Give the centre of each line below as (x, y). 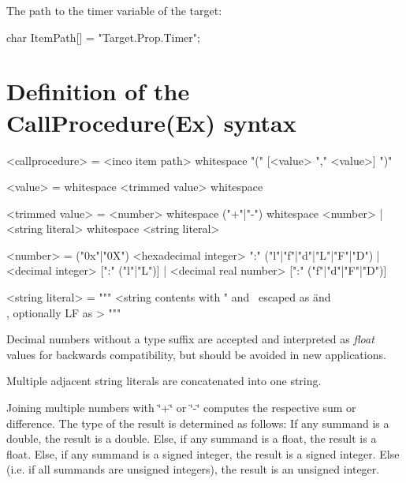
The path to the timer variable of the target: (114, 10)
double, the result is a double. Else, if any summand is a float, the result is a (192, 438)
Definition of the (98, 91)
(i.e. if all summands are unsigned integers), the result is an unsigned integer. (193, 469)
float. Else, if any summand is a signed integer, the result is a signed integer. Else (203, 453)
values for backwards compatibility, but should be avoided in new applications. (196, 354)
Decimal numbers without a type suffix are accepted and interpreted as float (190, 339)
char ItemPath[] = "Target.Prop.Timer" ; (103, 37)
